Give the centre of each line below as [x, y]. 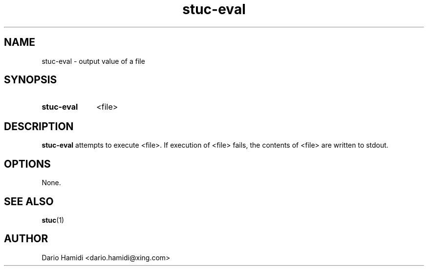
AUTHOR [26, 239]
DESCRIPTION [39, 126]
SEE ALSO [29, 201]
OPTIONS [27, 164]
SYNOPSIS [31, 80]
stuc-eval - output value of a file [93, 61]
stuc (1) [53, 220]
